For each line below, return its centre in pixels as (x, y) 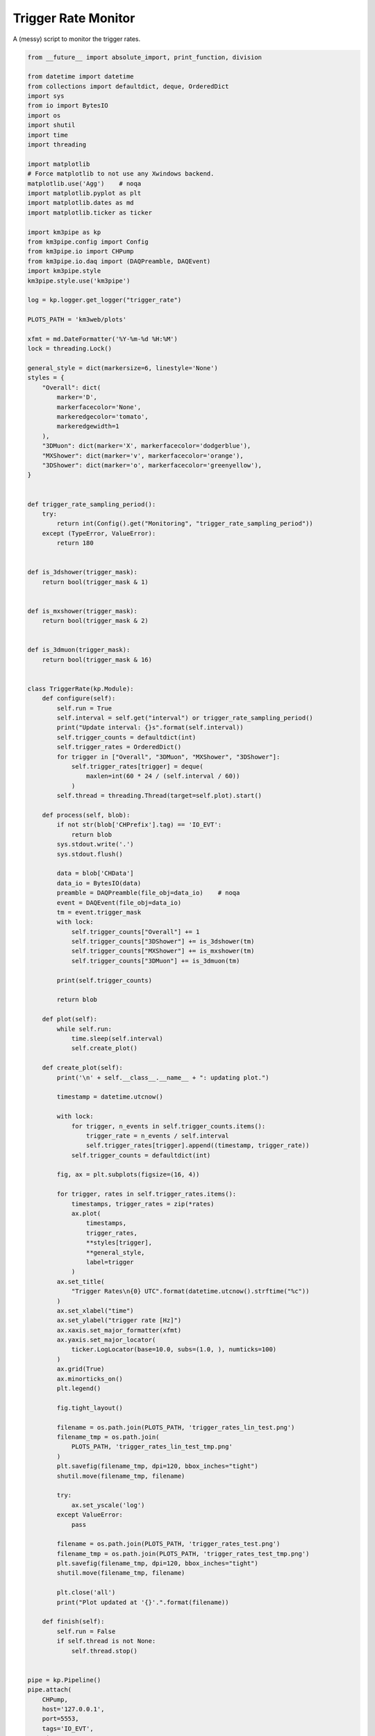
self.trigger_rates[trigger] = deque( (137, 767)
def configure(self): (79, 699)
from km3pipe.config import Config (88, 242)
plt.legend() (79, 1388)
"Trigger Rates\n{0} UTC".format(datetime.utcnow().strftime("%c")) (190, 1291)
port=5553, (60, 1719)
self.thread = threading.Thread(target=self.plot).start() (159, 796)
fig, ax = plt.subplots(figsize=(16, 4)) (128, 1175)
